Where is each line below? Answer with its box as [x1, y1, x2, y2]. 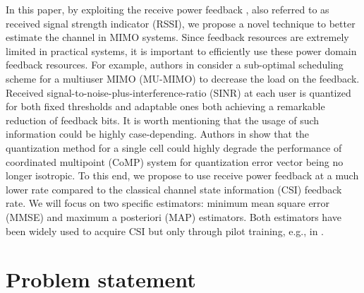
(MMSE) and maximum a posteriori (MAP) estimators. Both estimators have [6, 209, 341, 224]
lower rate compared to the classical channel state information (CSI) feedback [6, 181, 342, 196]
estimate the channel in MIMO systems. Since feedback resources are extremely [6, 30, 349, 44]
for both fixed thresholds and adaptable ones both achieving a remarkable [6, 99, 325, 114]
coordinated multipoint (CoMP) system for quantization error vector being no [6, 154, 344, 169]
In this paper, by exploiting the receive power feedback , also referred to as [6, 2, 329, 16]
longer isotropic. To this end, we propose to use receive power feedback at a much [6, 168, 359, 183]
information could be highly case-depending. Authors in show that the [6, 126, 310, 141]
